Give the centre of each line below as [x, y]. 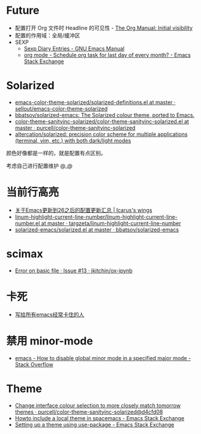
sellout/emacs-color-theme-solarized [61, 108]
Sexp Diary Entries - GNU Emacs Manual [74, 48]
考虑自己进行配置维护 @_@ [40, 165]
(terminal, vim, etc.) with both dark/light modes [73, 140]
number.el [27, 223]
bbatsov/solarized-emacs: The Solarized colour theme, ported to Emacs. [105, 115]
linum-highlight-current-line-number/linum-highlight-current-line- [96, 216]
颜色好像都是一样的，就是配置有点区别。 [56, 153]
